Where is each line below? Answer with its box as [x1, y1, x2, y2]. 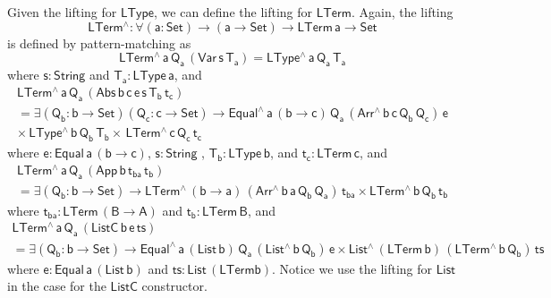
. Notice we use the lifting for [272, 259, 433, 277]
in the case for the [7, 277, 106, 295]
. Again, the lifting [351, 3, 454, 21]
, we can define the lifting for [154, 3, 313, 21]
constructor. [141, 277, 208, 295]
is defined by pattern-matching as [7, 33, 191, 52]
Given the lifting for [7, 3, 117, 21]
